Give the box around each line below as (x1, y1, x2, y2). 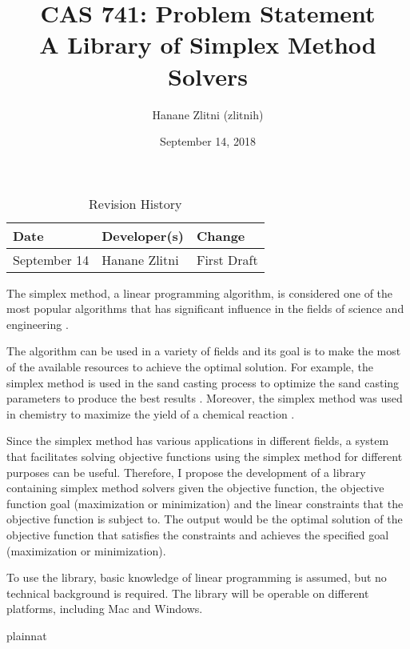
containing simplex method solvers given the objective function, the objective (6, 479, 384, 496)
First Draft (196, 250, 258, 269)
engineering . (6, 315, 69, 332)
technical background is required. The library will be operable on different (6, 584, 369, 601)
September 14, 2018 (160, 133, 256, 150)
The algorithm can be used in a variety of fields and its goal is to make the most (6, 343, 401, 359)
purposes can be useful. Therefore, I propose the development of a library (6, 463, 366, 480)
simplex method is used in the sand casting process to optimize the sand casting (6, 374, 400, 391)
